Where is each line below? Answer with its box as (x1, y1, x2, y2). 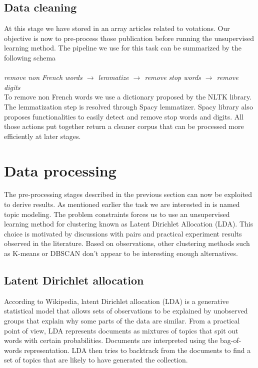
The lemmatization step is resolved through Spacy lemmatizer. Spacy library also (4, 101, 253, 111)
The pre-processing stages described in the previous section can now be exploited (4, 189, 252, 199)
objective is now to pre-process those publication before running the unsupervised (4, 32, 254, 43)
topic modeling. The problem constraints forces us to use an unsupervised (4, 208, 230, 219)
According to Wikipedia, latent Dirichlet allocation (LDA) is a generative (4, 295, 229, 306)
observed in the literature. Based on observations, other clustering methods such (4, 238, 250, 248)
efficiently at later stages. (4, 130, 81, 141)
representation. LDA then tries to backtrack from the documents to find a (24, 344, 251, 355)
